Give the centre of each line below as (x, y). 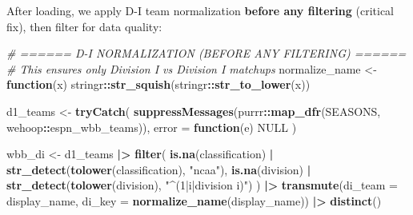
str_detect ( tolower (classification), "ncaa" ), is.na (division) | (159, 169)
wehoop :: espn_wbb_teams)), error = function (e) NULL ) (152, 127)
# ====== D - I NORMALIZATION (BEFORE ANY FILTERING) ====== (206, 53)
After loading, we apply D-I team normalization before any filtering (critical (200, 10)
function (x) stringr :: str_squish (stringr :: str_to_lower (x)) (158, 84)
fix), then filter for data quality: (84, 26)
